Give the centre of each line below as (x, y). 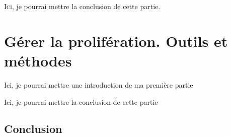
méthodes (38, 60)
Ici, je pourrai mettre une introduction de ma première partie (99, 84)
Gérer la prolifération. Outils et (116, 41)
